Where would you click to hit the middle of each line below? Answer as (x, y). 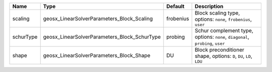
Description (209, 6)
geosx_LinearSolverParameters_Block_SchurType (102, 37)
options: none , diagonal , (222, 37)
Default (176, 6)
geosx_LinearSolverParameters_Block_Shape (97, 55)
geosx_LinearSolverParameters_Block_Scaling (98, 19)
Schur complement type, (224, 30)
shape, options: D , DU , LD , (224, 56)
